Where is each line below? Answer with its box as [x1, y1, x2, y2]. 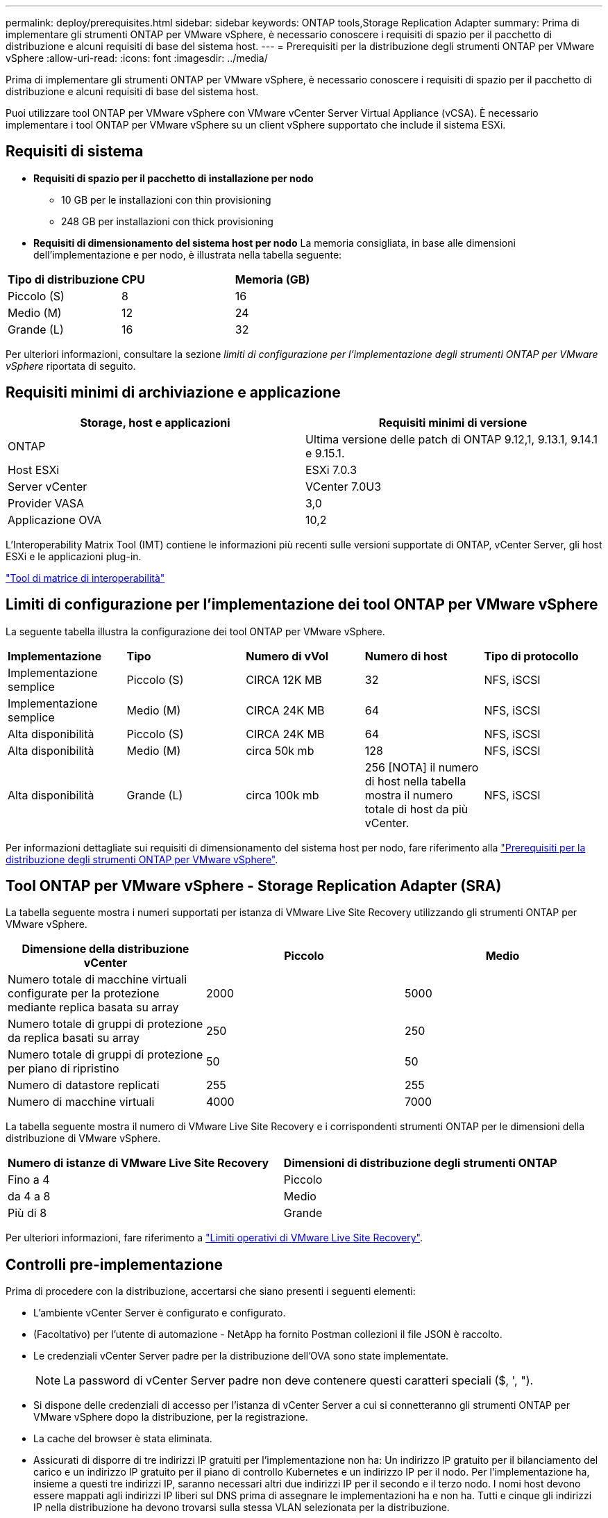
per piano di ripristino [8, 1061, 119, 1076]
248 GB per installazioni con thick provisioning [61, 215, 273, 227]
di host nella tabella [364, 774, 466, 788]
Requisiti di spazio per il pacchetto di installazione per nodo [33, 172, 314, 184]
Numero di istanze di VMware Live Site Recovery [8, 1156, 269, 1170]
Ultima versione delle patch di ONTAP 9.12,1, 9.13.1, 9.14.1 [305, 432, 598, 446]
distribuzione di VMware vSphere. [6, 1132, 161, 1145]
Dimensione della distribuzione [22, 942, 189, 956]
